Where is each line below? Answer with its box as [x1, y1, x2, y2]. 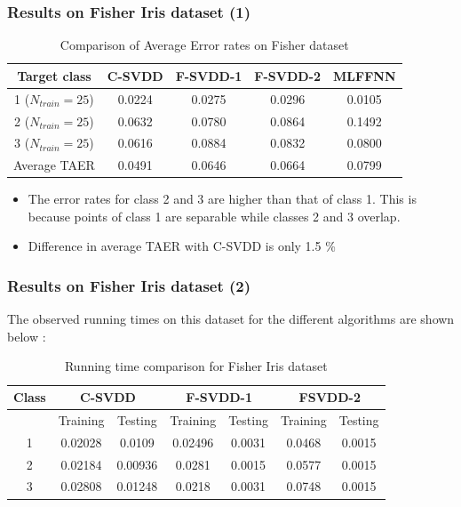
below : [7, 326, 46, 345]
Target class [17, 66, 91, 84]
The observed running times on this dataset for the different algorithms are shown [7, 310, 455, 328]
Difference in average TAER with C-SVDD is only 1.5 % [28, 237, 336, 255]
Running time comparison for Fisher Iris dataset [64, 357, 328, 375]
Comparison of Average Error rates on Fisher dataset [60, 36, 349, 54]
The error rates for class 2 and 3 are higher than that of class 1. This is [28, 189, 417, 208]
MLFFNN [333, 66, 396, 84]
